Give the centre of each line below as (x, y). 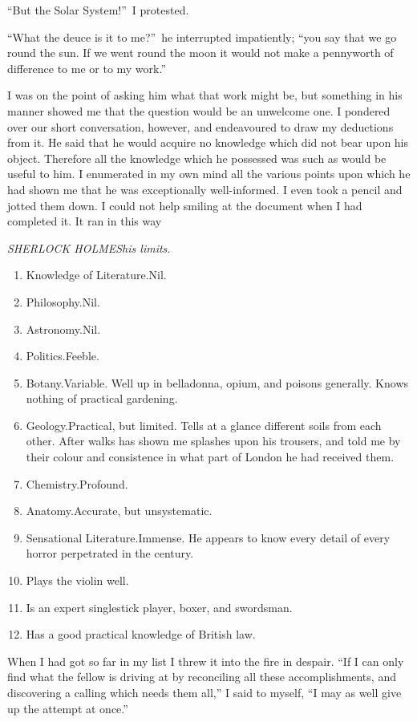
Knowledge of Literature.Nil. (96, 275)
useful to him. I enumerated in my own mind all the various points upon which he (209, 174)
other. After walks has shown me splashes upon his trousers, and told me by (213, 441)
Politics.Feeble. (63, 356)
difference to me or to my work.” (87, 68)
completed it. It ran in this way (85, 221)
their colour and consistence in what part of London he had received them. (210, 457)
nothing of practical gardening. (102, 398)
